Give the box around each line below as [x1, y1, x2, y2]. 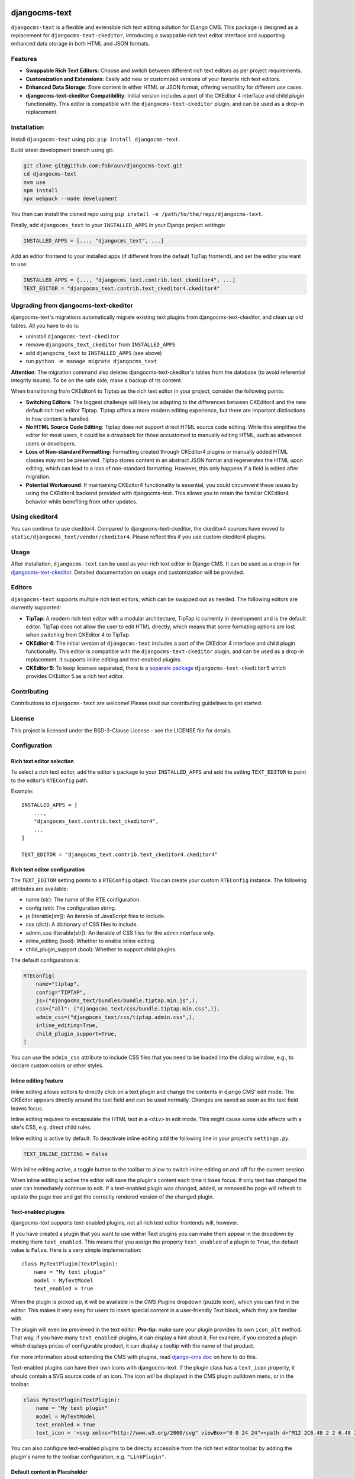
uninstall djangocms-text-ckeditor [25, 333, 120, 340]
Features [11, 55, 37, 63]
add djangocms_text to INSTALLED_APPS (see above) [25, 349, 162, 356]
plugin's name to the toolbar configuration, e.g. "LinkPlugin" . [11, 1453, 166, 1460]
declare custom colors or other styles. [11, 1062, 104, 1069]
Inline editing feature [11, 1077, 63, 1084]
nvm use [23, 179, 46, 186]
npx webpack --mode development [23, 195, 118, 202]
